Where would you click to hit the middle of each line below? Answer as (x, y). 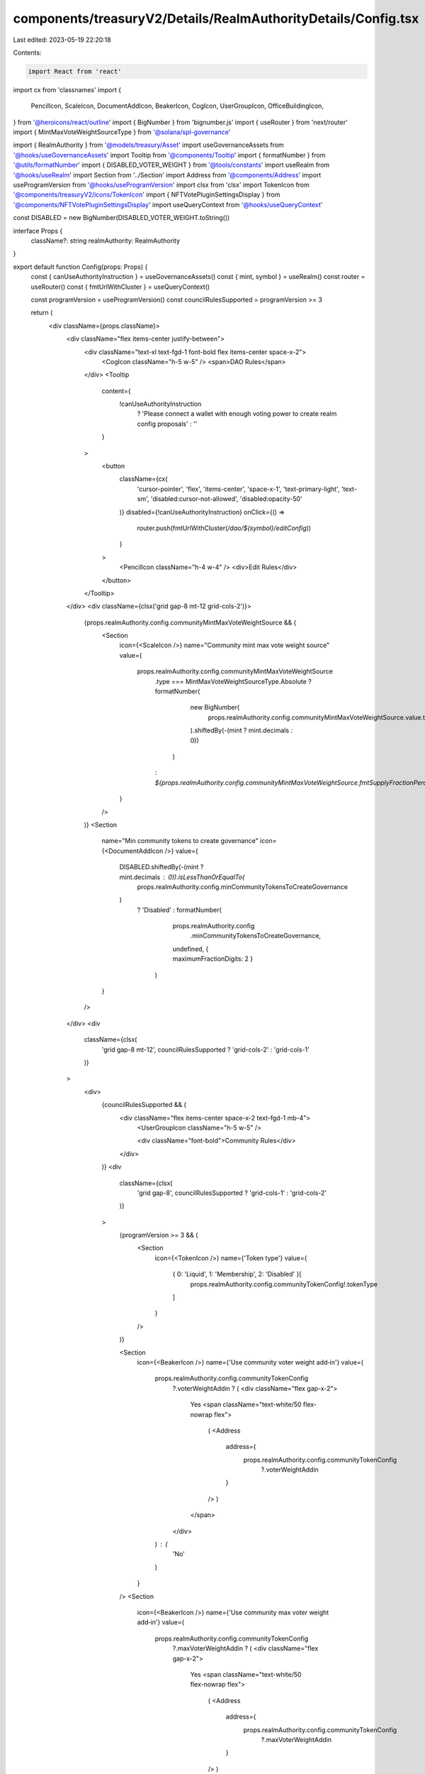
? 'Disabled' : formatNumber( (180, 910)
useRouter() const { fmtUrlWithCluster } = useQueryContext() (120, 287)
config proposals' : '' (167, 424)
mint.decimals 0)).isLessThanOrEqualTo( (182, 877)
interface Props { (38, 231)
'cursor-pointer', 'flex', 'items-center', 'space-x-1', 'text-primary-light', (238, 489)
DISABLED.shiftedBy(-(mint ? (161, 867)
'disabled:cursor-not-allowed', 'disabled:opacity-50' (226, 499)
